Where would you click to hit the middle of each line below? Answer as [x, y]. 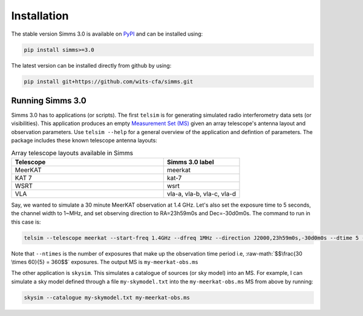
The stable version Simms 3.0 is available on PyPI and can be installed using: [107, 34]
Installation [40, 16]
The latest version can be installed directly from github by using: [91, 65]
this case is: [26, 222]
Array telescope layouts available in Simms [72, 153]
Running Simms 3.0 [49, 101]
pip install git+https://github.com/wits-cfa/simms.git [109, 81]
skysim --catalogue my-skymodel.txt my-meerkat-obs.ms [107, 297]
